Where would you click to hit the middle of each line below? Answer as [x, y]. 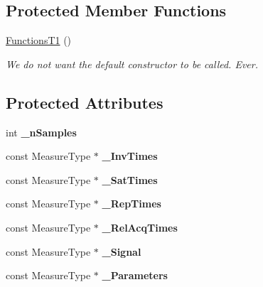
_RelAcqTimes [140, 227]
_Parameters [135, 275]
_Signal [122, 251]
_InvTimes [130, 156]
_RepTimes [131, 204]
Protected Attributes [85, 102]
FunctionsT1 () [39, 40]
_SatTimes [130, 179]
